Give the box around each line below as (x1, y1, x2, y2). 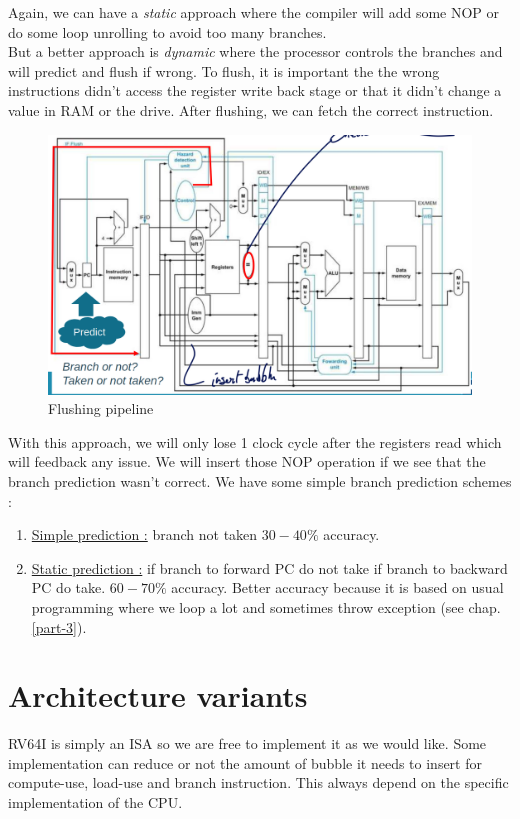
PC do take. (31, 577, 106, 598)
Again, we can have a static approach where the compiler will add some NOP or (8, 2, 500, 22)
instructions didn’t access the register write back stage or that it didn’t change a (8, 80, 502, 101)
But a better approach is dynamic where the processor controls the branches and (8, 41, 503, 62)
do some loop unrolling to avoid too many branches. (8, 21, 327, 42)
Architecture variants (8, 675, 308, 716)
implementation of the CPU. (8, 792, 183, 813)
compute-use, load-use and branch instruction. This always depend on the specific (8, 772, 509, 793)
